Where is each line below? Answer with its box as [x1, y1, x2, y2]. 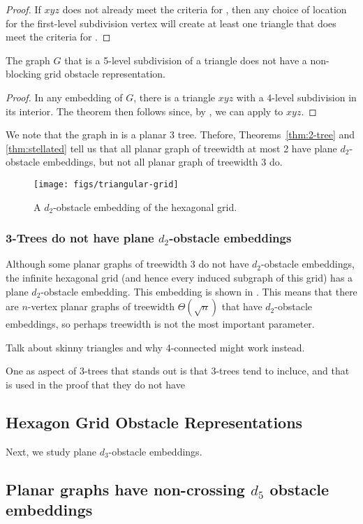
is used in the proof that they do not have [6, 377, 185, 391]
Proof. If [6, 2, 41, 16]
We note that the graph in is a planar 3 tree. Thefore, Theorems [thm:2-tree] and [6, 127, 355, 142]
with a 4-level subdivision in [236, 89, 357, 104]
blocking [6, 66, 41, 81]
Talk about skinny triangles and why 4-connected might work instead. [6, 340, 305, 354]
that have [221, 299, 262, 314]
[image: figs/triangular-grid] [34, 179, 179, 189]
